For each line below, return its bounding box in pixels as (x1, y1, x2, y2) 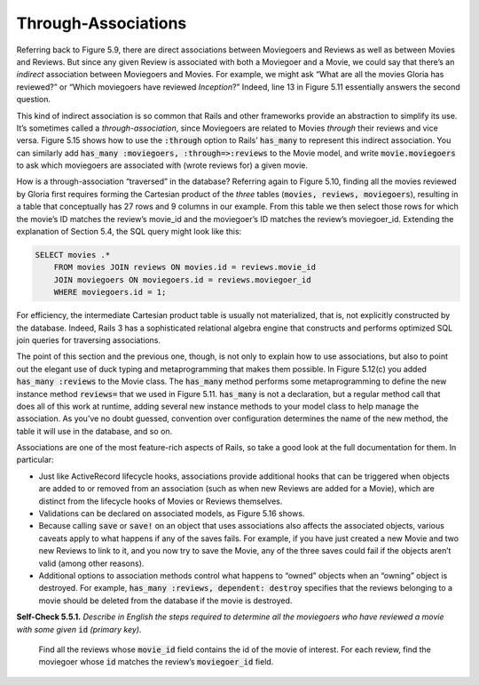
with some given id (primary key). (16, 624, 142, 634)
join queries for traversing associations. (16, 334, 161, 346)
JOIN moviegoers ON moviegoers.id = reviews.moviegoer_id (53, 275, 311, 284)
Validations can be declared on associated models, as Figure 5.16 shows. (38, 508, 305, 519)
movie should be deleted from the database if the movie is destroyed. (38, 595, 293, 606)
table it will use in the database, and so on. (16, 426, 173, 436)
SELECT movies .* (35, 250, 111, 259)
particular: (16, 454, 54, 466)
